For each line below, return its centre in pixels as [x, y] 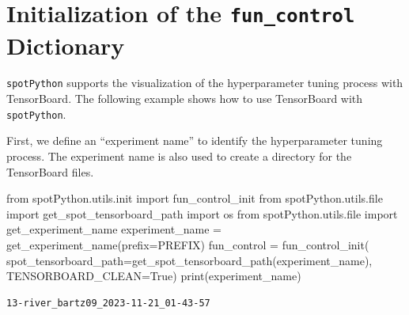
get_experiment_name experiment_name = [114, 229]
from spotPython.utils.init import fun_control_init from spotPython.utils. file [195, 198]
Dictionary [66, 45]
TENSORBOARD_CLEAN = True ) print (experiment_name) [154, 276]
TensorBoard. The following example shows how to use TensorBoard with [185, 99]
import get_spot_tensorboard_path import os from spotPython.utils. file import [202, 213]
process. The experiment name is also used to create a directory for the [179, 156]
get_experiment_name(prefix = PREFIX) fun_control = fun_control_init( [188, 244]
